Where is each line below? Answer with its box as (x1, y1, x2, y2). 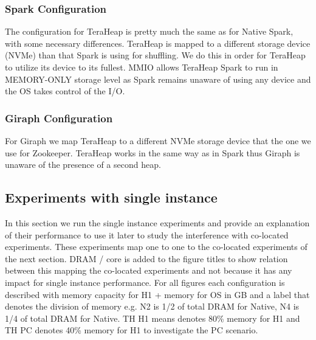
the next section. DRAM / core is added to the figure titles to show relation (5, 252, 288, 265)
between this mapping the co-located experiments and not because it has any (5, 264, 292, 277)
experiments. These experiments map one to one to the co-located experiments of (5, 240, 307, 253)
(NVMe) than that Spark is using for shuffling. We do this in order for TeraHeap (5, 49, 306, 61)
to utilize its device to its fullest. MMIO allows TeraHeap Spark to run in (5, 61, 278, 73)
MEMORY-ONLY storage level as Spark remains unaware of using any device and (5, 72, 311, 85)
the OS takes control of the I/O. (5, 85, 125, 97)
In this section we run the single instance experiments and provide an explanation (5, 216, 310, 229)
